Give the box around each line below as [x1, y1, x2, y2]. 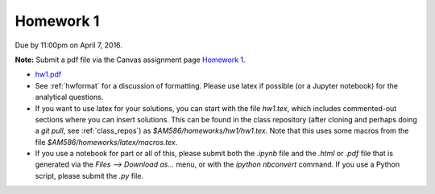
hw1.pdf [35, 69, 62, 80]
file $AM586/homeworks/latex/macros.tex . [35, 137, 178, 147]
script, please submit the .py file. [35, 171, 144, 180]
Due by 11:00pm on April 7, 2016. [14, 40, 122, 50]
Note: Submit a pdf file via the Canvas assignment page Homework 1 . [14, 55, 246, 64]
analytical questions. [35, 93, 104, 102]
